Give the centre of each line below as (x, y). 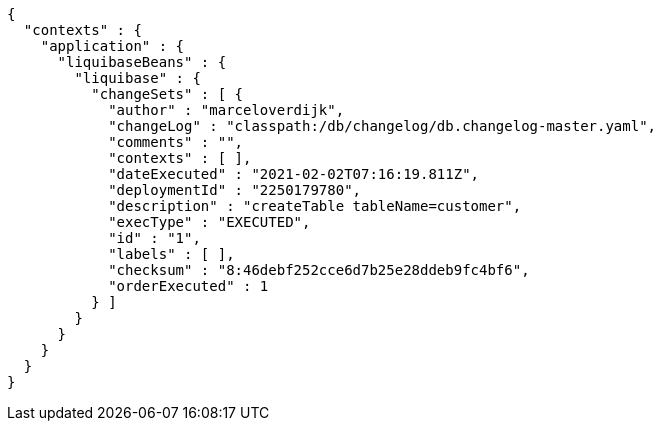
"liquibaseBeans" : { (142, 62)
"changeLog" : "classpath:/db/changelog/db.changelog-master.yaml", (382, 126)
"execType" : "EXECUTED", (209, 222)
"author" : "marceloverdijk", (226, 110)
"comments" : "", (176, 142)
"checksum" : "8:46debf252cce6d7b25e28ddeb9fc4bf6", (319, 270)
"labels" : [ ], (171, 254)
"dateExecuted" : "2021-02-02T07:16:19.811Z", (294, 174)
